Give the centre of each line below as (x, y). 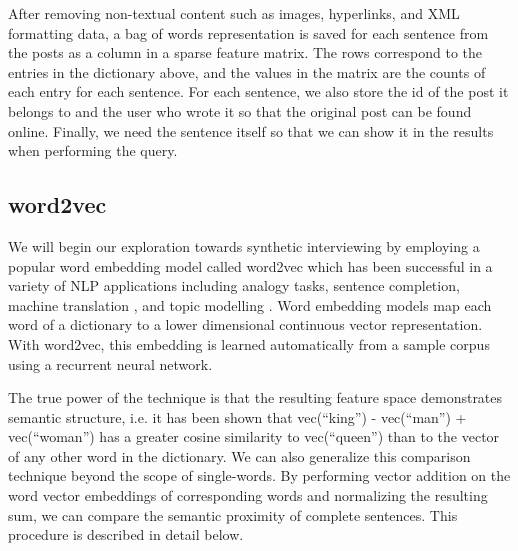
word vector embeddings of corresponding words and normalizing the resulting (248, 495)
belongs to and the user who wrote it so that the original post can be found (240, 110)
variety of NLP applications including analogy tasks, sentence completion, (234, 285)
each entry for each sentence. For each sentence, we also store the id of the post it (258, 91)
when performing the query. (93, 150)
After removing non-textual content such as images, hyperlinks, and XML (234, 13)
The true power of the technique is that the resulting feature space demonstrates (255, 397)
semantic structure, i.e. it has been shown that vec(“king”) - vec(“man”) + (237, 416)
